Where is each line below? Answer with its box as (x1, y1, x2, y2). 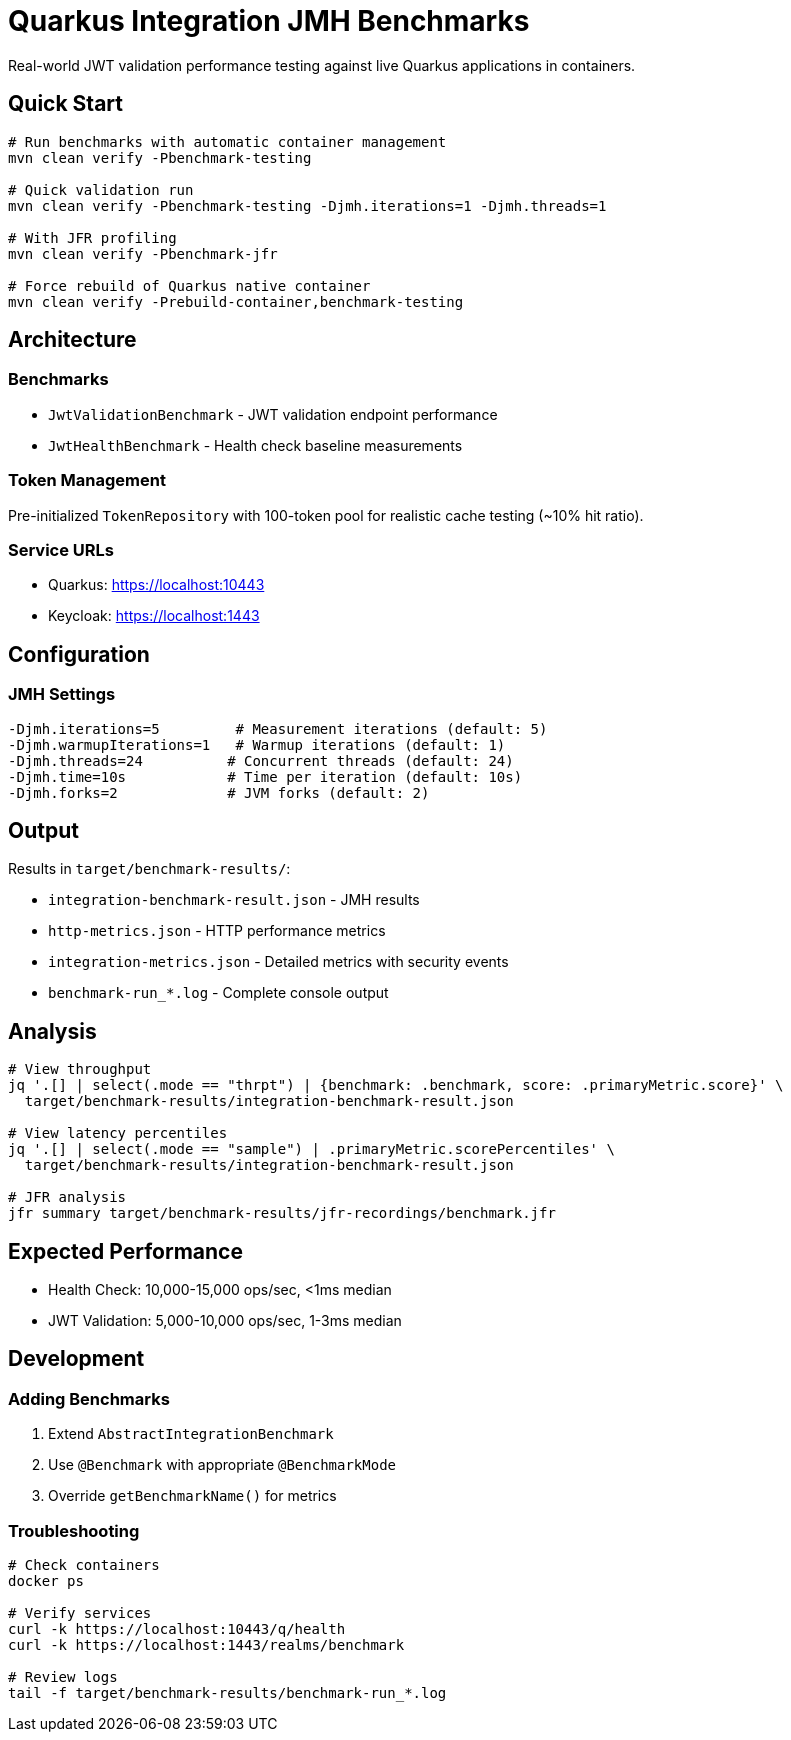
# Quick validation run (8, 181, 194, 198)
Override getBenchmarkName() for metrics (48, 1487, 337, 1505)
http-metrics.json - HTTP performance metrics (48, 922, 386, 940)
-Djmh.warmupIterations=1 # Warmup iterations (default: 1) (8, 736, 506, 753)
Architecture (8, 327, 137, 353)
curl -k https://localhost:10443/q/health (8, 1621, 346, 1638)
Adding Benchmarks (8, 1388, 170, 1409)
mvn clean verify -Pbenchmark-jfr (8, 245, 278, 262)
